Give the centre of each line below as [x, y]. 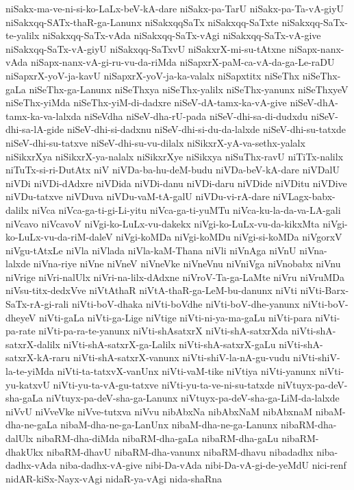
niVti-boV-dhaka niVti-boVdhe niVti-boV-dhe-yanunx [186, 304]
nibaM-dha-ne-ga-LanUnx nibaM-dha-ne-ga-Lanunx [169, 425]
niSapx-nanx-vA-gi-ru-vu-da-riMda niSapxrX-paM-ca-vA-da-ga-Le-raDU [182, 62]
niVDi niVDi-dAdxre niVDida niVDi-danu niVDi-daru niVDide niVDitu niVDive [176, 183]
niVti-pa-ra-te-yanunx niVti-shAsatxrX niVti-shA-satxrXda [164, 331]
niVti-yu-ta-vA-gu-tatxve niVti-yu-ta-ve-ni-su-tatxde [164, 384]
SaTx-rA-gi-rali [37, 304]
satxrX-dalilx [33, 344]
